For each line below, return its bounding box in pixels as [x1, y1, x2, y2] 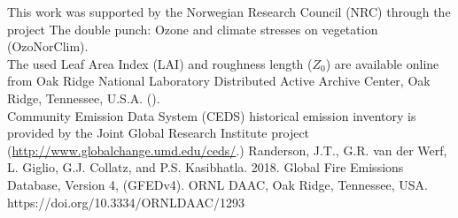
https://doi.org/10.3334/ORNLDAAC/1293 [7, 192, 245, 211]
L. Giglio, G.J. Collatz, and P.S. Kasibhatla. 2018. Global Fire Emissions [7, 158, 404, 177]
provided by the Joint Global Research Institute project [7, 124, 310, 142]
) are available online [325, 54, 439, 72]
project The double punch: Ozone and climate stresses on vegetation [7, 19, 378, 38]
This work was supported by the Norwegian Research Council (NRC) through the [7, 3, 451, 20]
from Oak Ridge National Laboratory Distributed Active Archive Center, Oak [7, 71, 431, 90]
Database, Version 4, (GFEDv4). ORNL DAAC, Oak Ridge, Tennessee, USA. [7, 175, 428, 193]
